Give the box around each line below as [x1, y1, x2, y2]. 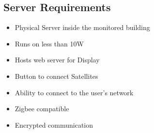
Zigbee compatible [15, 103, 69, 114]
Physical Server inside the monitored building [15, 22, 150, 32]
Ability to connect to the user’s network [15, 87, 134, 97]
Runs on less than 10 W [15, 38, 84, 48]
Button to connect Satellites [15, 71, 98, 81]
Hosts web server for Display [15, 55, 100, 65]
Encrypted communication [15, 119, 93, 130]
